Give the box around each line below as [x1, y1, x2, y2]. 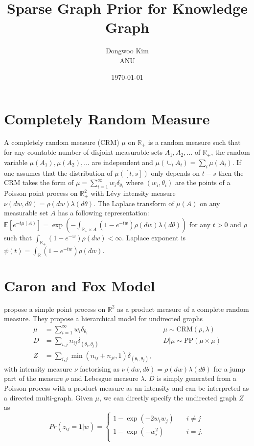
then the [218, 167, 244, 178]
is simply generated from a [157, 373, 236, 383]
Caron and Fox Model [4, 275, 155, 295]
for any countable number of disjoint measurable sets [4, 147, 162, 157]
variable [4, 157, 27, 167]
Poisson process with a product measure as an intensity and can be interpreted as [4, 383, 249, 393]
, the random [211, 147, 250, 157]
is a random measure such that [148, 137, 241, 147]
